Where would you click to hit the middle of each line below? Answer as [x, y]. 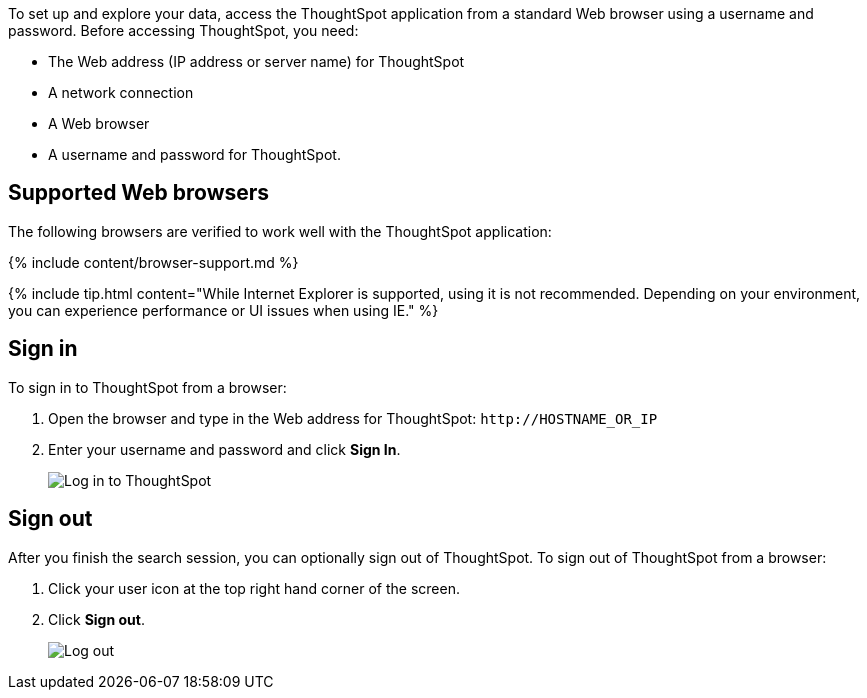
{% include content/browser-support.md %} [153, 262]
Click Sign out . [96, 619]
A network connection [121, 92]
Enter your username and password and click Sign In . [224, 449]
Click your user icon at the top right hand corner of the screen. [254, 588]
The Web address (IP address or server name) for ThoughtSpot [256, 61]
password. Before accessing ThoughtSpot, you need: [183, 30]
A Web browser [99, 123]
